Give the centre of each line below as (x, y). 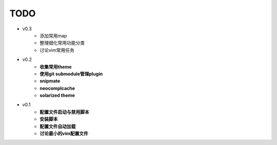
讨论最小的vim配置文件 (64, 134)
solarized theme (57, 95)
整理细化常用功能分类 (62, 43)
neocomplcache (57, 88)
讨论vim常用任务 (57, 50)
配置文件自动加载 (58, 126)
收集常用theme (56, 67)
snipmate (50, 81)
